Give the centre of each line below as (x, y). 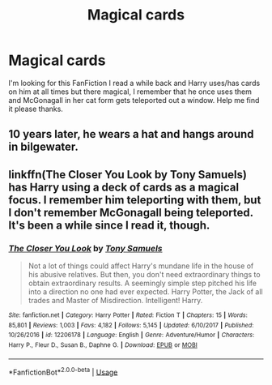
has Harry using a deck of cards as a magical (124, 187)
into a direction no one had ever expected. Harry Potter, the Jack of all (145, 292)
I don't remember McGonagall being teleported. (131, 212)
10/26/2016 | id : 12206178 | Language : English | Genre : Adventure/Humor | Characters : (132, 335)
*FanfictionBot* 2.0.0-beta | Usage (63, 371)
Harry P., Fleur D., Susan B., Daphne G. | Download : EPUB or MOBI (103, 345)
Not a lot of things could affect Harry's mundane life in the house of (141, 266)
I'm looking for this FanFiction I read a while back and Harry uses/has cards (134, 83)
